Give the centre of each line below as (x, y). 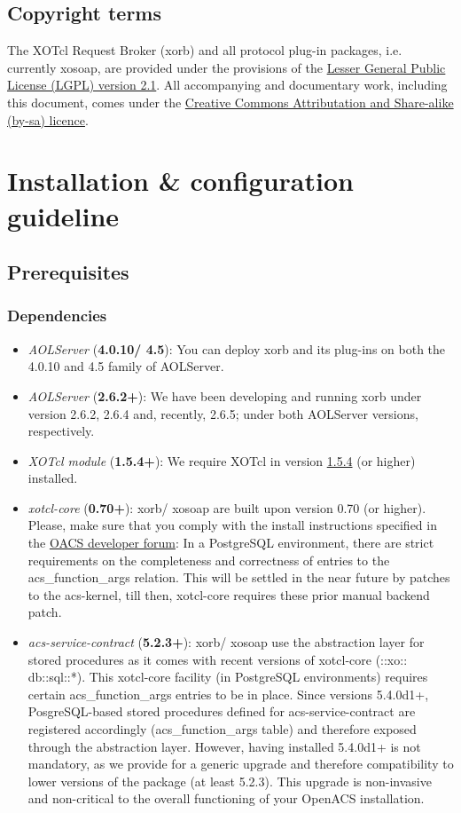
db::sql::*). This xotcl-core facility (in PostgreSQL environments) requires (228, 677)
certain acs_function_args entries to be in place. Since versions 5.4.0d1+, (228, 694)
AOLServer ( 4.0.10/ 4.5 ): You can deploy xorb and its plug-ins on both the (237, 348)
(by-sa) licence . (48, 119)
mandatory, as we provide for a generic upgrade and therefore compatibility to (241, 764)
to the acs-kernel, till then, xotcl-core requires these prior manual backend (229, 594)
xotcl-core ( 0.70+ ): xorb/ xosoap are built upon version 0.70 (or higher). (227, 507)
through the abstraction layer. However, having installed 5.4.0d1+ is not (224, 746)
